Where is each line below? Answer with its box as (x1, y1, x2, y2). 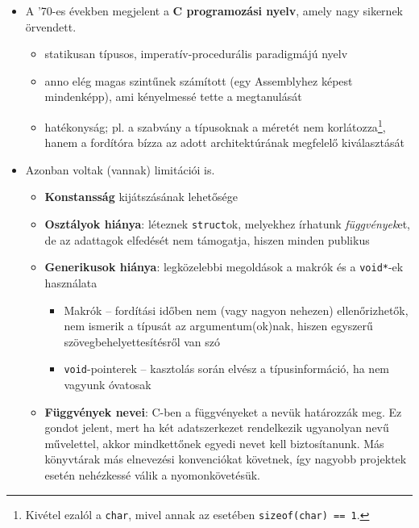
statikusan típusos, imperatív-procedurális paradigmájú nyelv (44, 45, 348, 62)
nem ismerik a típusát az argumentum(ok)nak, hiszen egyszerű (64, 317, 373, 334)
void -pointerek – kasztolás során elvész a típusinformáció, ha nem (64, 360, 390, 377)
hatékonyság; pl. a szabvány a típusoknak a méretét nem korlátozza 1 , (44, 115, 386, 135)
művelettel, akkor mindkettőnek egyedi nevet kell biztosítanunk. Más (44, 434, 384, 451)
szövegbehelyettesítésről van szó (64, 333, 220, 350)
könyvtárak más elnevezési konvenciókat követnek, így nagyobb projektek (44, 450, 407, 467)
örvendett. (25, 18, 77, 35)
